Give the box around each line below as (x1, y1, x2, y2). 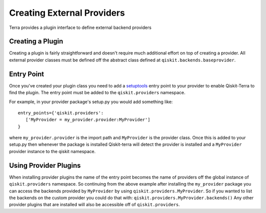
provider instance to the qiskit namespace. (9, 148, 96, 154)
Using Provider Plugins (9, 161, 81, 169)
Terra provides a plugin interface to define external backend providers (9, 25, 152, 30)
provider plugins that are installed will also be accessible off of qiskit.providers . (9, 202, 180, 208)
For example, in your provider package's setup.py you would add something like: (9, 99, 173, 105)
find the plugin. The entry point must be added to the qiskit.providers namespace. (9, 90, 186, 96)
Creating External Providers (9, 7, 125, 18)
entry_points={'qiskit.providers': (18, 110, 104, 115)
